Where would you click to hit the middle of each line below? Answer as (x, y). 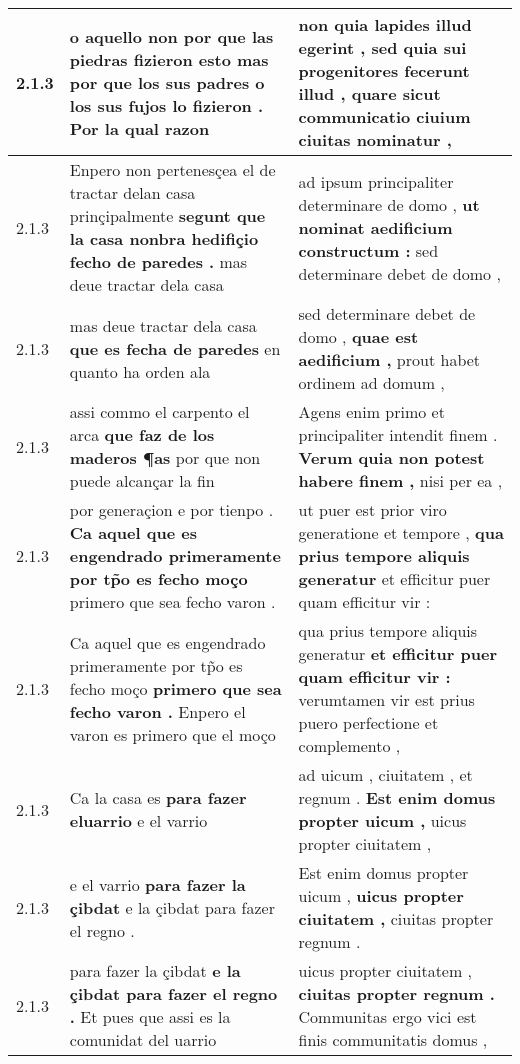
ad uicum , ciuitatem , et (385, 774)
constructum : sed (368, 250)
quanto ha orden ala (140, 371)
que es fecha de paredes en (175, 348)
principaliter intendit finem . (398, 434)
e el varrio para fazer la (157, 884)
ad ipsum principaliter (376, 181)
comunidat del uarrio (143, 1039)
